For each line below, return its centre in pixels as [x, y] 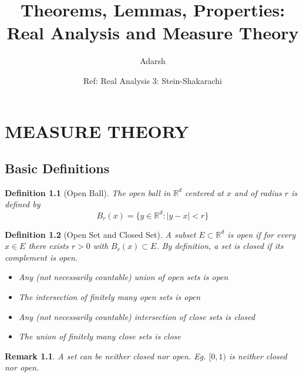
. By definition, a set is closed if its [220, 246]
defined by [23, 204]
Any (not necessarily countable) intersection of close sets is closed [137, 316]
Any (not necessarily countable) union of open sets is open [123, 277]
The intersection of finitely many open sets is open [110, 296]
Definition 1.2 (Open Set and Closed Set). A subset [100, 234]
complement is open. [41, 257]
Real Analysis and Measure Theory [153, 33]
